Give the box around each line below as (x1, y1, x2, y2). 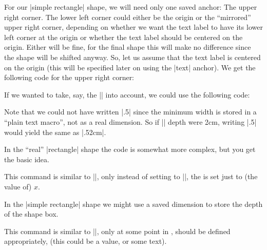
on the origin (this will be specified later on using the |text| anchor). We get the (4, 62, 256, 72)
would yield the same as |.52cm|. (4, 126, 106, 137)
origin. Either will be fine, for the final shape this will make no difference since (4, 42, 251, 52)
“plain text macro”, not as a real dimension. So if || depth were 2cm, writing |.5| (4, 116, 257, 127)
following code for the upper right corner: (4, 72, 135, 83)
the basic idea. (4, 153, 49, 164)
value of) (4, 181, 32, 191)
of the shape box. (4, 208, 59, 219)
